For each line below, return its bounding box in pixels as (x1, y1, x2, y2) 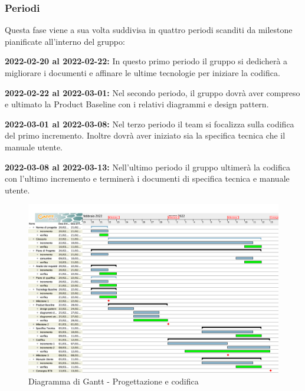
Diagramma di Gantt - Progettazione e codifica (28, 374, 199, 387)
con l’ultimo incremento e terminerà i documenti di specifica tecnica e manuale (5, 172, 290, 185)
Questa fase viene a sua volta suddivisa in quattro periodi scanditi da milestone (5, 24, 293, 36)
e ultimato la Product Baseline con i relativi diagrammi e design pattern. (5, 98, 269, 110)
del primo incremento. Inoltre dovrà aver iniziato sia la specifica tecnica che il (5, 129, 286, 142)
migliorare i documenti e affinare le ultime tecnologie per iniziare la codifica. (5, 67, 280, 78)
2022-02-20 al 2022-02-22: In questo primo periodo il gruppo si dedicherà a (5, 55, 288, 67)
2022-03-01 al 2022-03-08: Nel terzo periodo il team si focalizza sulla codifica (5, 117, 294, 130)
